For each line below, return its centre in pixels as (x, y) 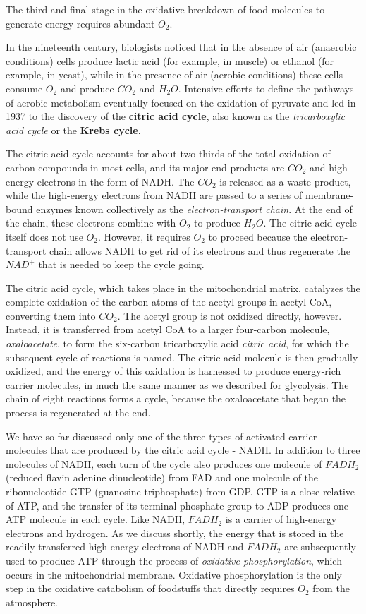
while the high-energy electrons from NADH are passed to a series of (154, 195)
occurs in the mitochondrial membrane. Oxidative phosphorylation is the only (174, 574)
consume (24, 88)
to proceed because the (258, 236)
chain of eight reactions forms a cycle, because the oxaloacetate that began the (176, 398)
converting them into (51, 315)
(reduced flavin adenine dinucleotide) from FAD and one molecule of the (162, 477)
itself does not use (44, 236)
